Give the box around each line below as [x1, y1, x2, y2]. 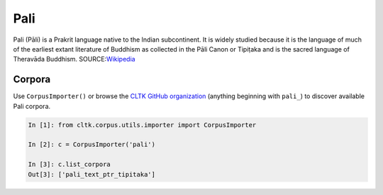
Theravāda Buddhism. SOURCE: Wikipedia [13, 55, 135, 64]
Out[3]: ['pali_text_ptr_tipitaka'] [28, 170, 156, 178]
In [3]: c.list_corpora [28, 160, 111, 169]
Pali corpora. [13, 102, 51, 110]
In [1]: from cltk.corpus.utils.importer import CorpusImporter [28, 121, 257, 129]
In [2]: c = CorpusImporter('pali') [28, 141, 156, 148]
